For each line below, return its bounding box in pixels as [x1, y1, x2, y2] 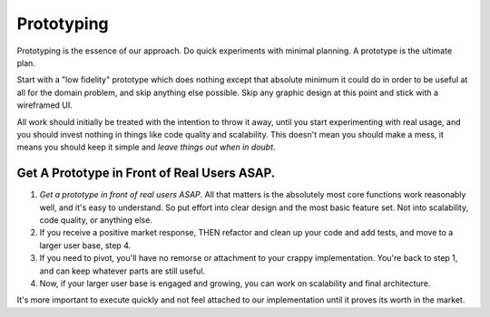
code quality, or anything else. [39, 214, 153, 226]
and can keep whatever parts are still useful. [39, 265, 206, 276]
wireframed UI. [16, 100, 73, 110]
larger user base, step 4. [39, 240, 132, 251]
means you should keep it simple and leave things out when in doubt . [16, 141, 276, 153]
